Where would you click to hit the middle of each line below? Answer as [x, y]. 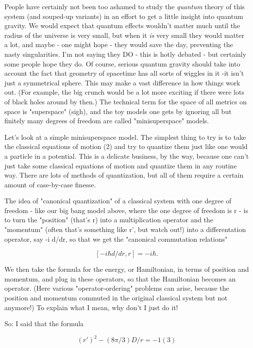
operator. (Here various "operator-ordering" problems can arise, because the [117, 288]
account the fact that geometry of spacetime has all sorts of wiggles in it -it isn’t [124, 73]
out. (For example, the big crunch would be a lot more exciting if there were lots [124, 92]
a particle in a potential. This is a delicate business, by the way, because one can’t [127, 156]
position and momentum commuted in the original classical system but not [116, 298]
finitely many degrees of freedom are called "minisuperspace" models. [107, 121]
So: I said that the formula [44, 323]
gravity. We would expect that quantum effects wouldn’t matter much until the [122, 25]
